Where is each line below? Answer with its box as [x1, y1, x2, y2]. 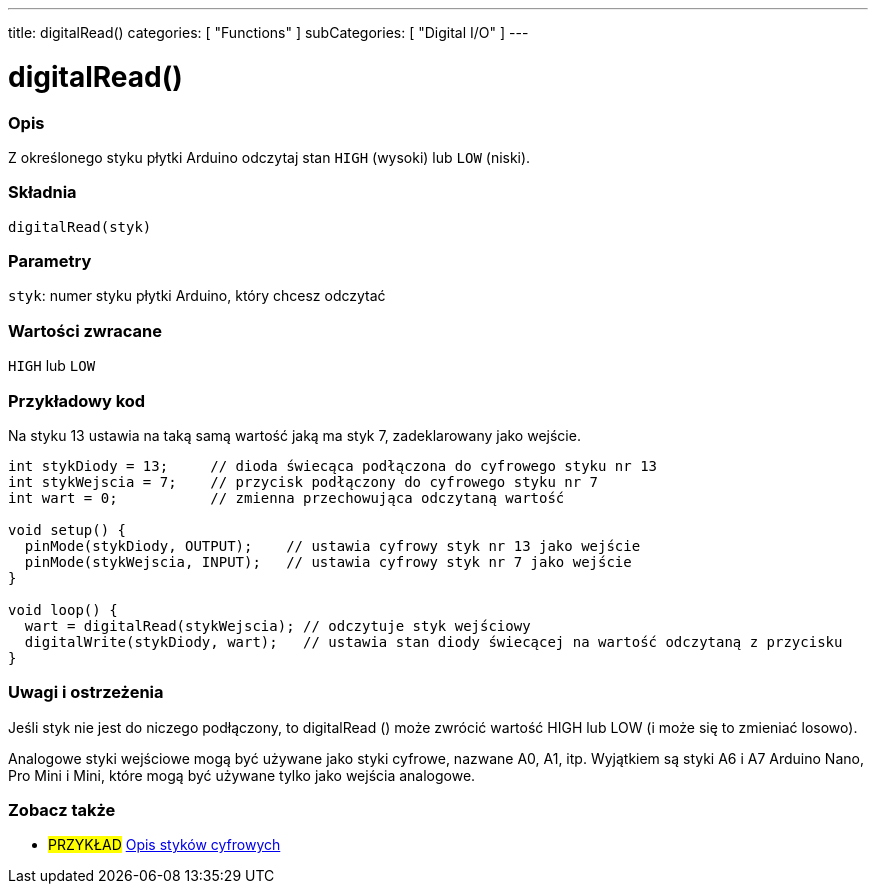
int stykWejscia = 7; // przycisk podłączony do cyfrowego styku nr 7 [8, 473, 599, 490]
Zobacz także [8, 800, 116, 820]
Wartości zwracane [8, 320, 162, 341]
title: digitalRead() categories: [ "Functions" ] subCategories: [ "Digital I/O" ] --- [8, 24, 529, 41]
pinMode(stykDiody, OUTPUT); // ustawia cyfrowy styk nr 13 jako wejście [24, 537, 641, 554]
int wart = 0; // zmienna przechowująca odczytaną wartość [8, 489, 565, 506]
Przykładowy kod [8, 390, 146, 411]
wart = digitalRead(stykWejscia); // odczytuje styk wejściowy [24, 617, 531, 634]
